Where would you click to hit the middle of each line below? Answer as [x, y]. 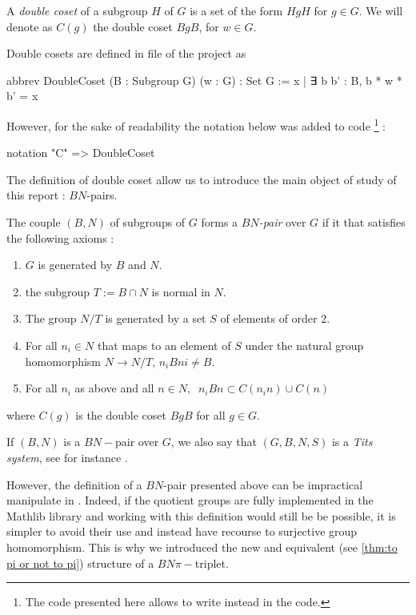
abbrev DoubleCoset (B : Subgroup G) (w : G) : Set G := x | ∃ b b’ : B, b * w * [204, 80]
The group [51, 318]
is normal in [181, 291]
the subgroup [58, 291]
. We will [381, 10]
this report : [36, 195]
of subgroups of [148, 222]
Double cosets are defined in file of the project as [126, 53]
